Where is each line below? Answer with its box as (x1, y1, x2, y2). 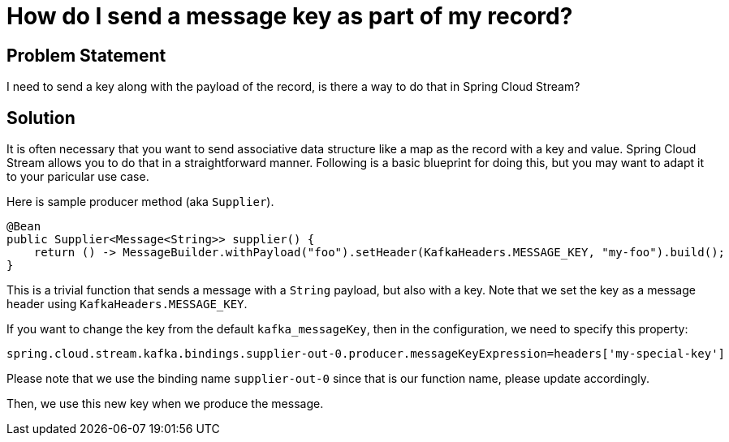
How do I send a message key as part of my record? (6, 2, 573, 30)
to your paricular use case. (6, 170, 149, 184)
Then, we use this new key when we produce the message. (6, 397, 324, 411)
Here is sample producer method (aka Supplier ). (6, 195, 274, 209)
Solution (6, 107, 75, 128)
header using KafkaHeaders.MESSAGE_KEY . (6, 297, 248, 311)
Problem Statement (6, 45, 166, 66)
